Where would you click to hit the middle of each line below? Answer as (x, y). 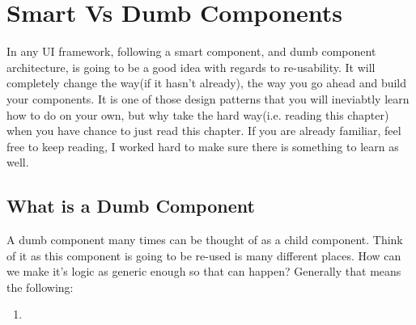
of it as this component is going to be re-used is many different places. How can (204, 255)
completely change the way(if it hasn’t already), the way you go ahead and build (207, 83)
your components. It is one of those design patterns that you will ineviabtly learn (208, 98)
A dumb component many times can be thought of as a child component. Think (205, 240)
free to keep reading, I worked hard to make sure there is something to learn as (203, 146)
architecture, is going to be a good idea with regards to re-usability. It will (191, 67)
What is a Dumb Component (131, 206)
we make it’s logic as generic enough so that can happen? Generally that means (204, 271)
